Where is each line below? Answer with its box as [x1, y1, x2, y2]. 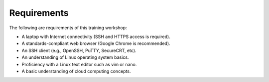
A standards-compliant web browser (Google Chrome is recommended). [21, 41, 170, 46]
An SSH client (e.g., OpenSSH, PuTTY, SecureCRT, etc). [21, 47, 136, 53]
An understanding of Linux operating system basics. [21, 54, 129, 60]
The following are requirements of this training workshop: [9, 25, 127, 31]
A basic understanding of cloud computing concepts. [21, 68, 131, 74]
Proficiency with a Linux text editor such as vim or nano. [21, 61, 137, 67]
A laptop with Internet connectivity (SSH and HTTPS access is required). [21, 34, 170, 40]
